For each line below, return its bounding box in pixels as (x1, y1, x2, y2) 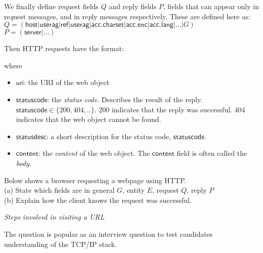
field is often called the (177, 148, 247, 158)
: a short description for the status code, (46, 131, 171, 141)
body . (16, 157, 31, 168)
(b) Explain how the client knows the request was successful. (4, 194, 192, 205)
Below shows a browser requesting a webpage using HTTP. (4, 175, 187, 185)
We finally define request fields (4, 1, 99, 11)
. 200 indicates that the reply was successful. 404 (94, 104, 245, 114)
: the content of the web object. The (38, 148, 150, 158)
